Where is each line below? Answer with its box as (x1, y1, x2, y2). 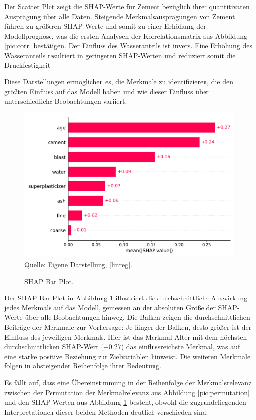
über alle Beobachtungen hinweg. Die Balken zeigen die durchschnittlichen (25, 312, 250, 322)
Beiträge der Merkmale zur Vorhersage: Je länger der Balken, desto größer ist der (4, 322, 252, 332)
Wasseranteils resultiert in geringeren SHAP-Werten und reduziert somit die (4, 50, 236, 60)
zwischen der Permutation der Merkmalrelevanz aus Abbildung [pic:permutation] (4, 387, 250, 397)
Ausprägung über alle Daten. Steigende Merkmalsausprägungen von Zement (4, 11, 235, 21)
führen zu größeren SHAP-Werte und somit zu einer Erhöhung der (4, 21, 206, 31)
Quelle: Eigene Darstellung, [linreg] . (24, 259, 132, 270)
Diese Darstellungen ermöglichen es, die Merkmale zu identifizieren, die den (4, 76, 233, 87)
